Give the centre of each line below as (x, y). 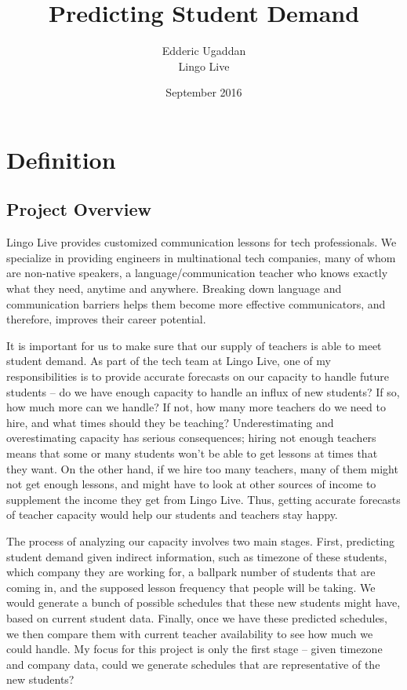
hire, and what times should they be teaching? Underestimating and (170, 422)
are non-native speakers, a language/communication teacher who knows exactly (197, 273)
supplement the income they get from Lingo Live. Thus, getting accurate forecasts (203, 499)
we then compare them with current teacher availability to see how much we (190, 633)
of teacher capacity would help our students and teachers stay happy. (172, 515)
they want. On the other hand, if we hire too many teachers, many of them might (202, 468)
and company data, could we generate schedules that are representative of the (193, 664)
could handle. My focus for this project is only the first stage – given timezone (194, 649)
